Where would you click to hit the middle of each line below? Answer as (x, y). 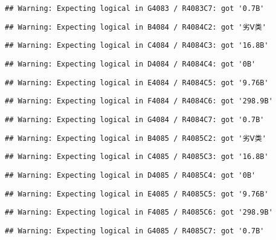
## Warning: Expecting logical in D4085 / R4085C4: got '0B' (130, 175)
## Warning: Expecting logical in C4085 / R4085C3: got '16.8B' (137, 157)
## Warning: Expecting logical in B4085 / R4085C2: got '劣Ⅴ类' (136, 138)
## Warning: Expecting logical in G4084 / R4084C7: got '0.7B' (135, 119)
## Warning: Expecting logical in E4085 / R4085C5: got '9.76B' (137, 194)
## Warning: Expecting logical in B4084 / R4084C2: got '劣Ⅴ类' (136, 27)
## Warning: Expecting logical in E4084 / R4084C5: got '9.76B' (137, 83)
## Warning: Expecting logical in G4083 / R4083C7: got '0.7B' (135, 8)
